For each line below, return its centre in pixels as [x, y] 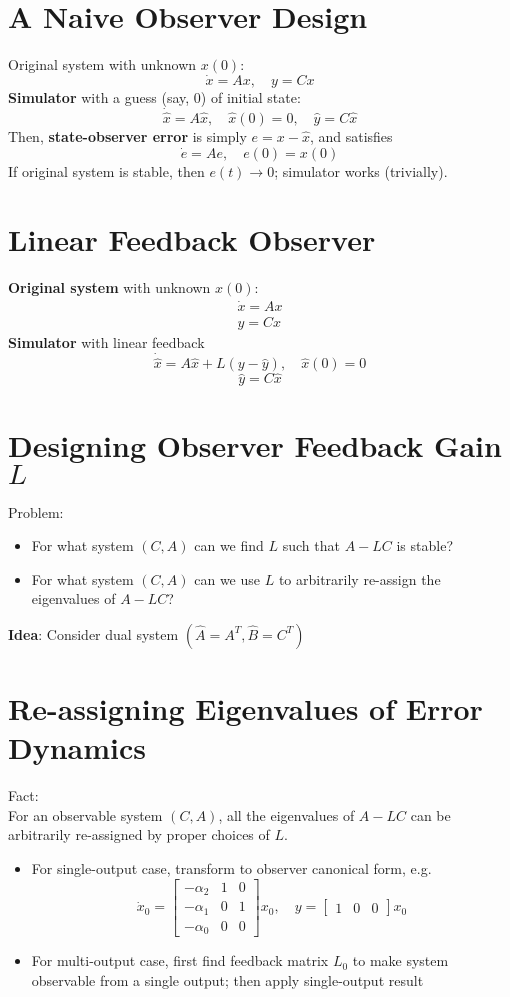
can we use [227, 578]
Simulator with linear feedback [106, 342]
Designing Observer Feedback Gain [255, 444]
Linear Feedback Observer [192, 239]
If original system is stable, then [106, 170]
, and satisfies [351, 135]
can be [430, 814]
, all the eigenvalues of [286, 814]
